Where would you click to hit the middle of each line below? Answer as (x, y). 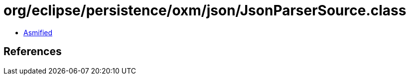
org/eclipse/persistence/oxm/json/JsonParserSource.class (205, 10)
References (33, 52)
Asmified (38, 32)
